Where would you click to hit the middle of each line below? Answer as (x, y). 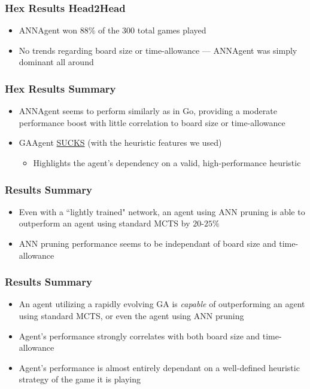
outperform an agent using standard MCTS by (104, 223)
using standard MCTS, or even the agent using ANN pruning (131, 316)
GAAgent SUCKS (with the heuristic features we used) (120, 143)
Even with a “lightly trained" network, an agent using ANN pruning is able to (162, 211)
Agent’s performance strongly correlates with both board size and (139, 336)
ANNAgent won (48, 30)
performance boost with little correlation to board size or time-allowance (152, 122)
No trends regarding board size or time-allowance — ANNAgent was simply (158, 50)
